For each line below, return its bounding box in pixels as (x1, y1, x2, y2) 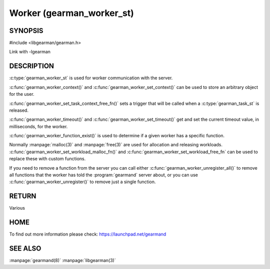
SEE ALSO (9, 245, 41, 253)
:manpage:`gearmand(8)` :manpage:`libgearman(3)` (9, 258, 116, 264)
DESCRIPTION (9, 62, 54, 70)
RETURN (9, 192, 36, 201)
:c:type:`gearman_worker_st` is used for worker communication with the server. (9, 75, 173, 81)
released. (9, 107, 28, 113)
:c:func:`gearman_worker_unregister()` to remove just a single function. (9, 179, 156, 185)
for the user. (9, 91, 34, 97)
